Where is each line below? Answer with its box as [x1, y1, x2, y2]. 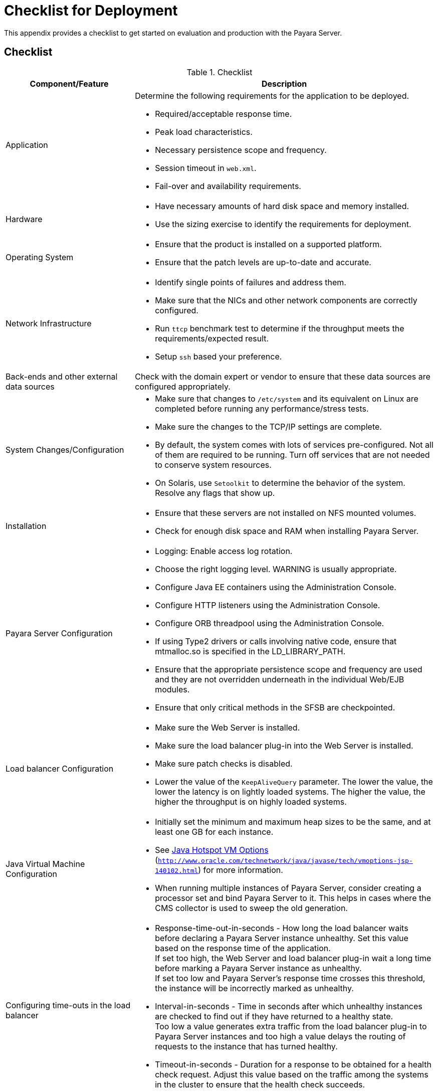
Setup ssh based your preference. [155, 351, 282, 361]
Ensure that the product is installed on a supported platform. [155, 239, 382, 249]
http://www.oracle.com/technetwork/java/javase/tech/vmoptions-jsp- [158, 856, 413, 864]
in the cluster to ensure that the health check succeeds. [155, 1079, 365, 1089]
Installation [6, 520, 47, 531]
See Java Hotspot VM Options [155, 844, 269, 855]
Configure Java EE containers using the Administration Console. [155, 582, 396, 592]
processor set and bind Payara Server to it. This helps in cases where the [155, 892, 431, 903]
